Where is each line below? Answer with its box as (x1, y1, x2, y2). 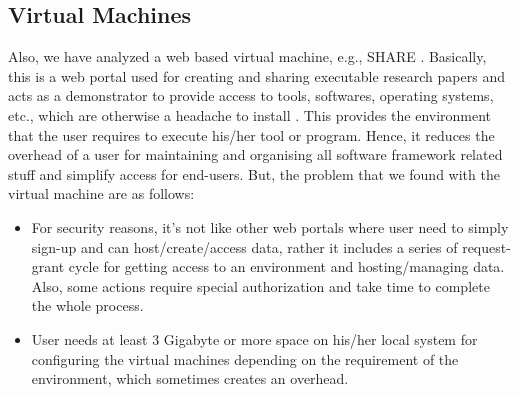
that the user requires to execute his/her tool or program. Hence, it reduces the (8, 124, 495, 145)
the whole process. (31, 295, 144, 316)
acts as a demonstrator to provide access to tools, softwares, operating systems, (8, 85, 494, 106)
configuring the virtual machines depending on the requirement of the (31, 348, 459, 369)
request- (462, 236, 511, 257)
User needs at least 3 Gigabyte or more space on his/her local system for (31, 328, 478, 349)
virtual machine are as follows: (8, 183, 195, 204)
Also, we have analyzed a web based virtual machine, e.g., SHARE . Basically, (8, 46, 487, 67)
